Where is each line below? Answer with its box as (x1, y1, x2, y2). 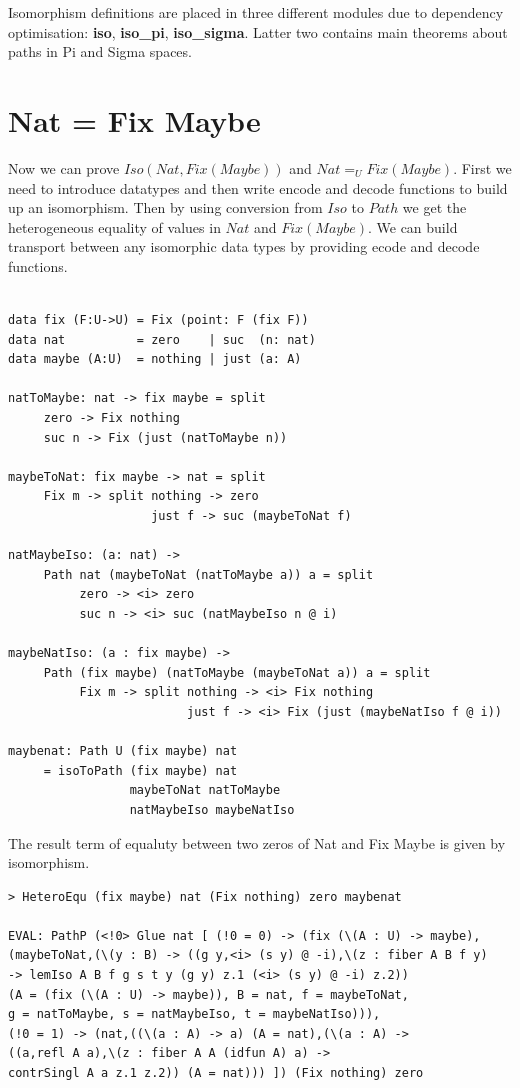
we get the (402, 197, 467, 218)
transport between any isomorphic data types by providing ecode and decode (8, 236, 480, 257)
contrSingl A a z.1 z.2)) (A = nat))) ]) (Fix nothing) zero (8, 1066, 424, 1081)
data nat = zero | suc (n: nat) (8, 332, 316, 347)
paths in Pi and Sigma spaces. (8, 41, 192, 62)
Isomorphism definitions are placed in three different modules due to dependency (8, 2, 504, 22)
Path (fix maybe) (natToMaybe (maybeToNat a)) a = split (43, 665, 431, 680)
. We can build (367, 216, 458, 237)
